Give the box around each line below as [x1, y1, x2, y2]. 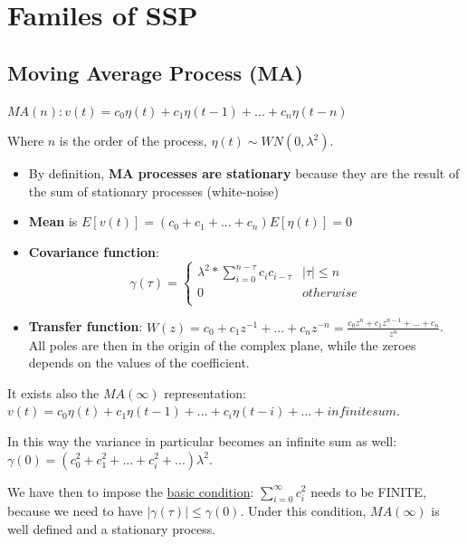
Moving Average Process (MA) [7, 58, 303, 86]
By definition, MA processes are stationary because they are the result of [28, 164, 460, 183]
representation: [164, 383, 246, 402]
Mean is [28, 212, 78, 231]
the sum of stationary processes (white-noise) [28, 181, 280, 200]
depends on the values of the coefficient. [28, 353, 250, 372]
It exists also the [7, 383, 100, 402]
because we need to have [7, 501, 143, 520]
